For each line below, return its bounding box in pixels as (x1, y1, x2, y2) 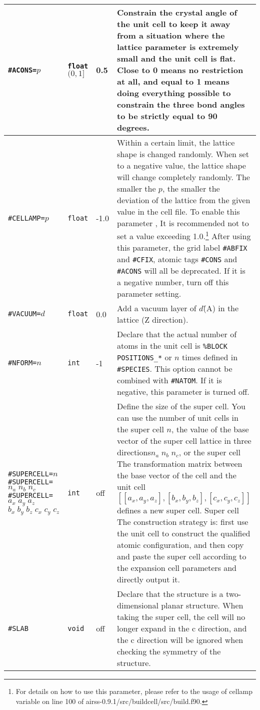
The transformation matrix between (117, 458, 242, 470)
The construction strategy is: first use (117, 516, 248, 528)
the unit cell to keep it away (117, 18, 230, 30)
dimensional (117, 599, 158, 611)
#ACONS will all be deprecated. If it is (117, 265, 245, 277)
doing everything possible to (117, 87, 231, 99)
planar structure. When (161, 599, 243, 611)
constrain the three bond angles (117, 99, 245, 110)
